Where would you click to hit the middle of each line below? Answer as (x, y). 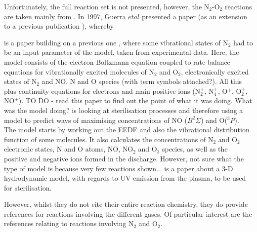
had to (243, 42)
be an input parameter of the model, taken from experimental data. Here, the (122, 52)
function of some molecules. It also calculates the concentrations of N (109, 139)
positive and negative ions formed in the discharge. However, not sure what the (124, 158)
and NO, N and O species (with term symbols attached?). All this (142, 81)
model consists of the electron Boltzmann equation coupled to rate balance (117, 61)
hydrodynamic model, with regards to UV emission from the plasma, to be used (125, 178)
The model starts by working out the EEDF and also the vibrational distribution (127, 130)
